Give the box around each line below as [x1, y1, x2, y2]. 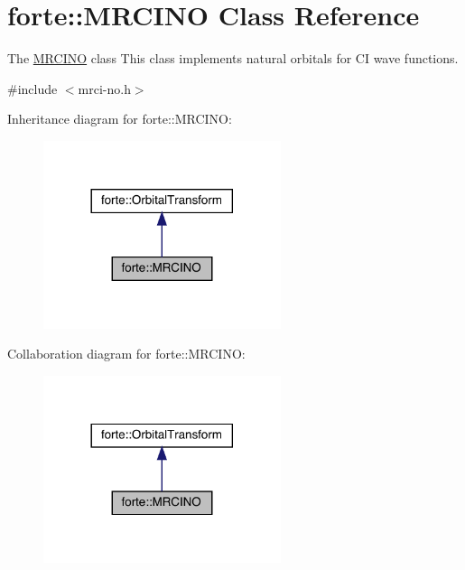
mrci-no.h [78, 79, 131, 98]
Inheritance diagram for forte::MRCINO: [7, 109, 232, 128]
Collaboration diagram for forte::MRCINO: [7, 344, 246, 363]
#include [7, 79, 58, 98]
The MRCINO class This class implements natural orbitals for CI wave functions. [7, 49, 459, 68]
